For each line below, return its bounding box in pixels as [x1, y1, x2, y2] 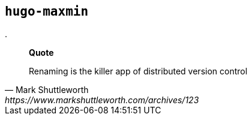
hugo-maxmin [5, 4, 89, 19]
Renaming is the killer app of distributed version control [29, 66, 248, 77]
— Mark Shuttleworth [5, 85, 89, 95]
